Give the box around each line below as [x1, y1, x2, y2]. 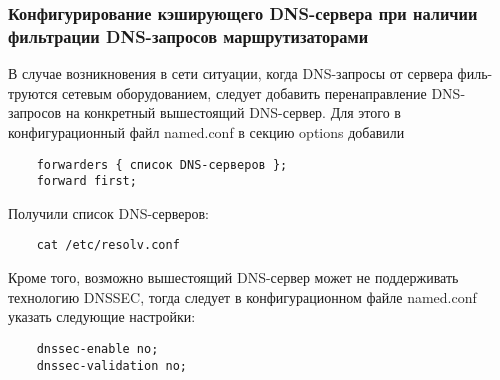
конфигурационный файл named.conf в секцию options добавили [8, 121, 405, 142]
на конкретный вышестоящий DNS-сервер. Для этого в [65, 102, 401, 123]
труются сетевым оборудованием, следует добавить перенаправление [8, 82, 427, 103]
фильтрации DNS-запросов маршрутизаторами [8, 23, 369, 48]
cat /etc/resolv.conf [36, 238, 180, 253]
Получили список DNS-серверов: [8, 202, 209, 223]
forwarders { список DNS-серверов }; [36, 157, 288, 172]
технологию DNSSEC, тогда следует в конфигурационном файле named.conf [8, 286, 477, 307]
